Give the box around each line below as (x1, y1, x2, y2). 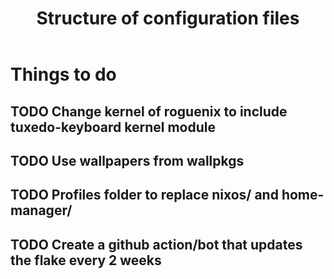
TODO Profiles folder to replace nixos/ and (10, 187, 279, 204)
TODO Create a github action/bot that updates (10, 236, 303, 253)
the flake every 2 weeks (10, 252, 162, 269)
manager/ (10, 202, 73, 219)
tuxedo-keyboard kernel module (10, 118, 217, 136)
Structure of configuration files (36, 7, 300, 30)
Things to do (10, 63, 117, 86)
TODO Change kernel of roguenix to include (10, 103, 288, 120)
